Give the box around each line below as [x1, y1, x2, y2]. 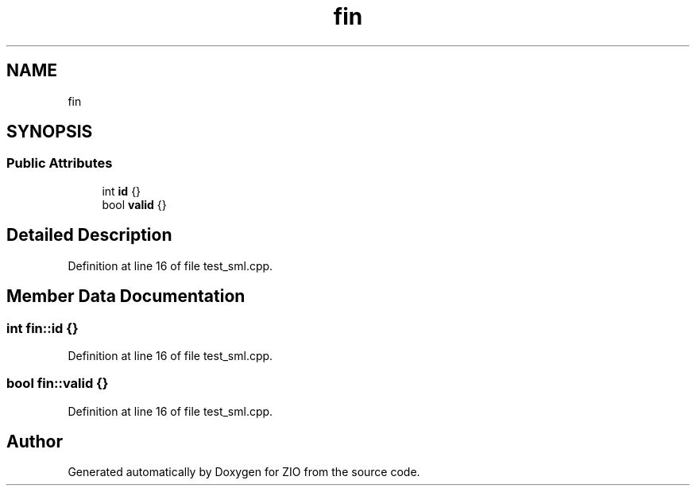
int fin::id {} [6, 320, 79, 336]
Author [6, 432, 63, 452]
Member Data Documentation [6, 286, 246, 307]
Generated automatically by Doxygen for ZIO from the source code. [68, 465, 420, 479]
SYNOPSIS [6, 122, 93, 142]
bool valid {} [102, 197, 167, 211]
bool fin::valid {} [6, 375, 109, 392]
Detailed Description [6, 225, 172, 246]
